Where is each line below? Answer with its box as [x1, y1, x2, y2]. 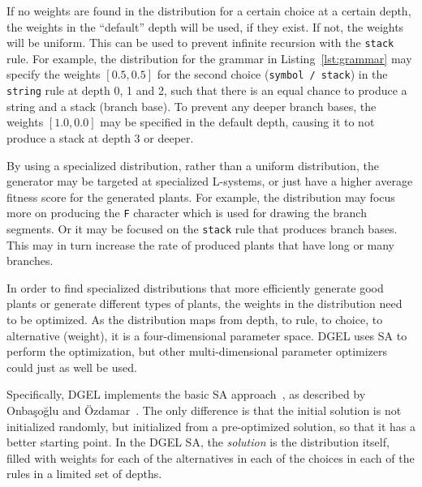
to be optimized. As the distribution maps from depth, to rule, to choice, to [6, 311, 383, 327]
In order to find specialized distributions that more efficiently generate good [6, 279, 384, 296]
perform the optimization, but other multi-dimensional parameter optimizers [6, 343, 388, 360]
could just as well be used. [6, 358, 137, 375]
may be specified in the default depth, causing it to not [100, 113, 375, 130]
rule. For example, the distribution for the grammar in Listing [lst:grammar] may [6, 49, 412, 66]
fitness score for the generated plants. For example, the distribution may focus [6, 188, 395, 205]
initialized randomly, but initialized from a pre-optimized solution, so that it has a [6, 417, 416, 434]
